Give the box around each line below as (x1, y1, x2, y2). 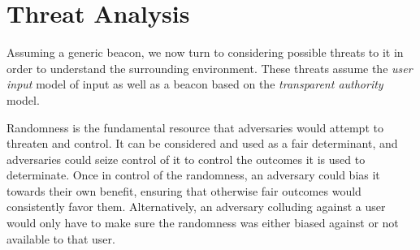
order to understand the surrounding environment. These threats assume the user (6, 59, 413, 76)
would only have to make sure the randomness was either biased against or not (6, 214, 399, 231)
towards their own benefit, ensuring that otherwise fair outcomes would (6, 182, 362, 199)
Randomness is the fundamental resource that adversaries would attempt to (6, 119, 383, 136)
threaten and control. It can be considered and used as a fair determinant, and (6, 135, 398, 152)
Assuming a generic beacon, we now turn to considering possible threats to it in (6, 44, 404, 61)
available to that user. (6, 230, 115, 247)
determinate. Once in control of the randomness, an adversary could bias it (6, 166, 380, 183)
